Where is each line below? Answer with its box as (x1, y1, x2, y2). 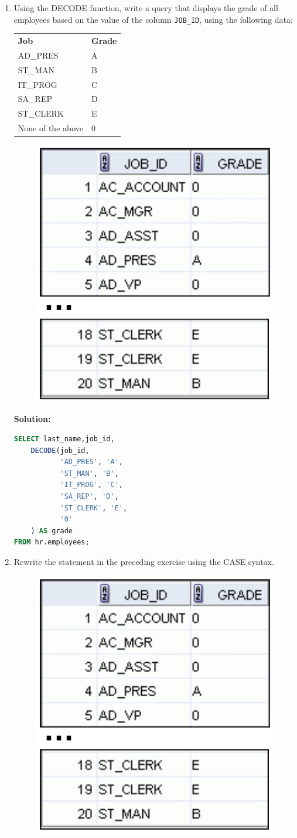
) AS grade (30, 526, 73, 535)
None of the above (18, 122, 84, 134)
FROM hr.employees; (13, 538, 90, 547)
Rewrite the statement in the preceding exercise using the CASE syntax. (13, 556, 274, 567)
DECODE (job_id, (30, 446, 90, 455)
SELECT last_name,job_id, (13, 435, 115, 444)
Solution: (13, 413, 51, 425)
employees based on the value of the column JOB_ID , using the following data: (13, 13, 293, 25)
